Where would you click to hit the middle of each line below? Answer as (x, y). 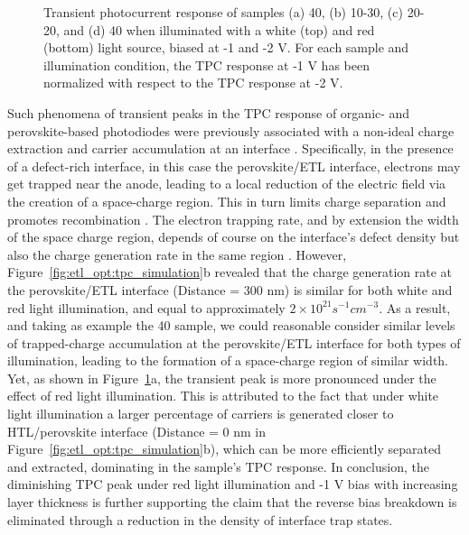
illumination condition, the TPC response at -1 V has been (206, 65)
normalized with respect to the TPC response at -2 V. (193, 83)
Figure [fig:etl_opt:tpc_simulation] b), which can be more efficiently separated (225, 449)
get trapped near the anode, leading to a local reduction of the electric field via (227, 184)
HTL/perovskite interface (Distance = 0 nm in (137, 431)
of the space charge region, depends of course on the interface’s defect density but (234, 237)
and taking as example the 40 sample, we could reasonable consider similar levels (231, 325)
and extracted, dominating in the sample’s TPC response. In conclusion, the (218, 466)
